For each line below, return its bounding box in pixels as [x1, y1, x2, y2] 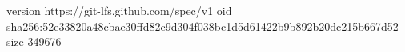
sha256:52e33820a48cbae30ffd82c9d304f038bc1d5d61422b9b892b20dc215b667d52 [6, 17, 399, 34]
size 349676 [6, 33, 62, 50]
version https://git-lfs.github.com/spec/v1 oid [6, 2, 232, 18]
